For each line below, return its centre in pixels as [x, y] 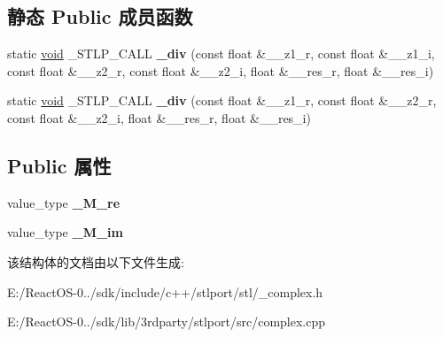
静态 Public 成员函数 [100, 16]
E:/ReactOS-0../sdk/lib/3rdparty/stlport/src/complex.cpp [167, 322]
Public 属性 [59, 165]
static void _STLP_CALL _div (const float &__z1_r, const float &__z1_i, [221, 54]
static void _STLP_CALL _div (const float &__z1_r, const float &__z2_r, [222, 100]
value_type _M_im [65, 232]
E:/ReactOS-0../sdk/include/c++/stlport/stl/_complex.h [165, 291]
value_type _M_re [64, 202]
